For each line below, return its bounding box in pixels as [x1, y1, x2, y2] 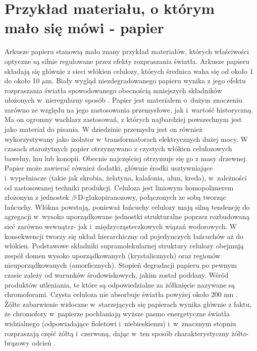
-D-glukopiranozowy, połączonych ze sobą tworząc [75, 192, 226, 202]
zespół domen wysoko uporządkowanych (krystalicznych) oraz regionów [4, 250, 220, 260]
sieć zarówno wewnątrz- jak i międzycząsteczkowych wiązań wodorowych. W [4, 221, 237, 231]
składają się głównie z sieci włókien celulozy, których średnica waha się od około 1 [4, 65, 254, 76]
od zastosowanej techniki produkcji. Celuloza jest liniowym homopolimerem [4, 182, 234, 192]
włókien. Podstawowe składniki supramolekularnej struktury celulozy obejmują [4, 240, 244, 251]
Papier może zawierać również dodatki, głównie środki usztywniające [4, 163, 213, 173]
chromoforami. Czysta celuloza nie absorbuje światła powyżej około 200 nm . [4, 289, 238, 299]
